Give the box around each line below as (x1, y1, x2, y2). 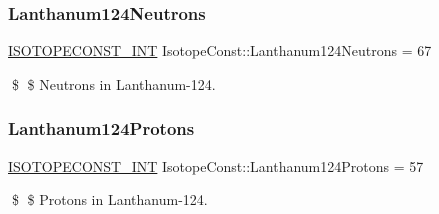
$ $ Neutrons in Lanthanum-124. (11, 73, 216, 94)
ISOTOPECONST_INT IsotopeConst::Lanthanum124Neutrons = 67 (8, 40, 432, 61)
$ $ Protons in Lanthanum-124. (11, 189, 208, 210)
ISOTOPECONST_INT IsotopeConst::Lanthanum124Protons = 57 (8, 155, 424, 176)
